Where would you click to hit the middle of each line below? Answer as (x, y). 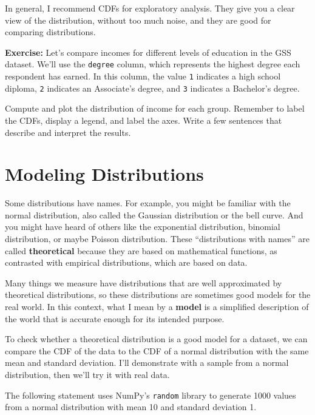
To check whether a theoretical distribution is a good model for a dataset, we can (156, 339)
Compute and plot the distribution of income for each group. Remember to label (155, 108)
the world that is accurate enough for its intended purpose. (115, 318)
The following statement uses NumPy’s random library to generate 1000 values (151, 395)
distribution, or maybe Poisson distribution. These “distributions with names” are (157, 239)
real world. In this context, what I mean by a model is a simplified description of (157, 306)
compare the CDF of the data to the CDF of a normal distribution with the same (157, 350)
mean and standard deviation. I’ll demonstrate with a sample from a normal (147, 363)
